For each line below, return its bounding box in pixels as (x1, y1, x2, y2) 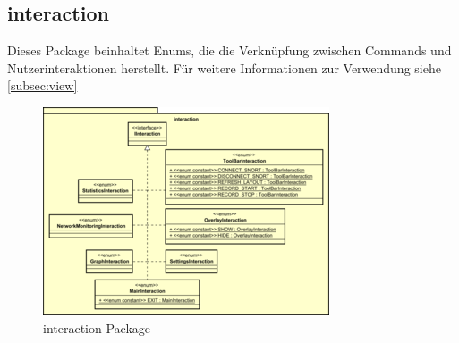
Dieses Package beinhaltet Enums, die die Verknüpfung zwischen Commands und (7, 41, 452, 60)
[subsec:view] (7, 76, 78, 95)
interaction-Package (43, 318, 151, 337)
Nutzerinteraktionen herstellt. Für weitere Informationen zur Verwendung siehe (7, 58, 441, 77)
